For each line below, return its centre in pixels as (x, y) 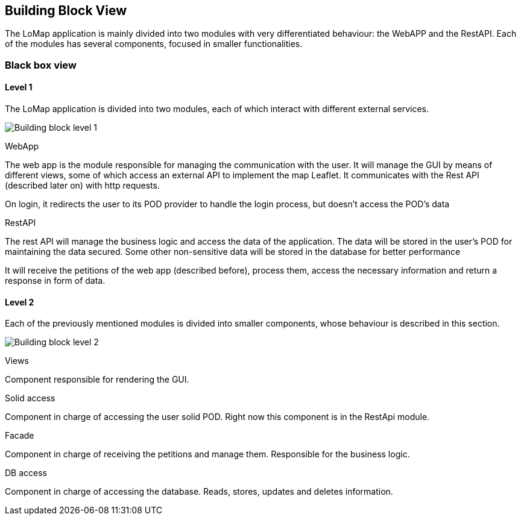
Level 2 (20, 302)
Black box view (41, 65)
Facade (20, 436)
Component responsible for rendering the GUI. (97, 380)
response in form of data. (55, 281)
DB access (26, 473)
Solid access (30, 398)
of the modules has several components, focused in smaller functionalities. (154, 44)
